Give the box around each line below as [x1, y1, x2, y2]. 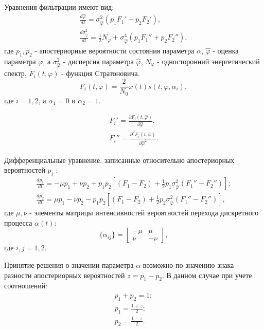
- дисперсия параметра [63, 56, 134, 66]
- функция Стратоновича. [61, 68, 140, 79]
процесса [4, 217, 32, 228]
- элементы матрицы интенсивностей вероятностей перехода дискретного [29, 207, 259, 218]
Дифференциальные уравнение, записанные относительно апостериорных [4, 154, 235, 165]
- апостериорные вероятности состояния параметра [34, 45, 195, 56]
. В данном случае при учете [162, 269, 252, 280]
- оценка [213, 45, 239, 56]
